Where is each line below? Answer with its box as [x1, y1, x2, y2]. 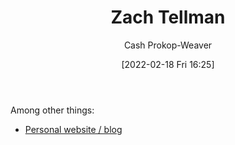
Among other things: [10, 104, 95, 116]
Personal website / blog [24, 123, 123, 135]
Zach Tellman [110, 6, 226, 29]
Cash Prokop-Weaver [123, 39, 213, 51]
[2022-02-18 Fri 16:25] [121, 58, 215, 70]
